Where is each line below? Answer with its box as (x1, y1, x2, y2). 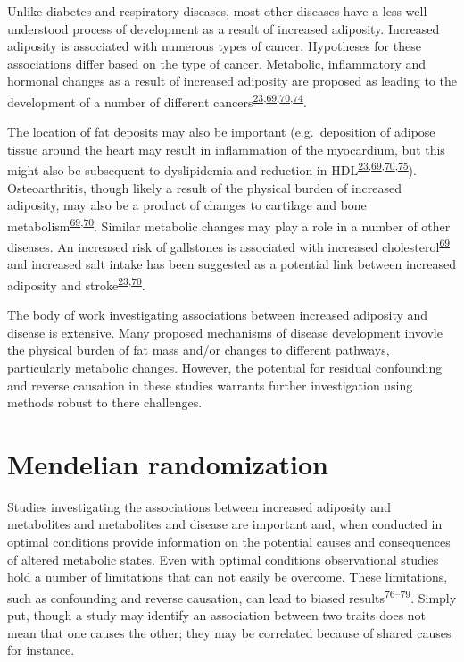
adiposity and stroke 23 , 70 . (7, 272, 145, 294)
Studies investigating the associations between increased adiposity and (7, 497, 391, 515)
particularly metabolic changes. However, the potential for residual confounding (7, 357, 443, 376)
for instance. (7, 641, 75, 659)
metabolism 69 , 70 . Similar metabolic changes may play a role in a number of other (7, 214, 451, 235)
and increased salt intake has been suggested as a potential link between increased (7, 255, 457, 273)
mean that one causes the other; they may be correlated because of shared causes (7, 623, 452, 641)
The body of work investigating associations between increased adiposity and (7, 306, 428, 324)
